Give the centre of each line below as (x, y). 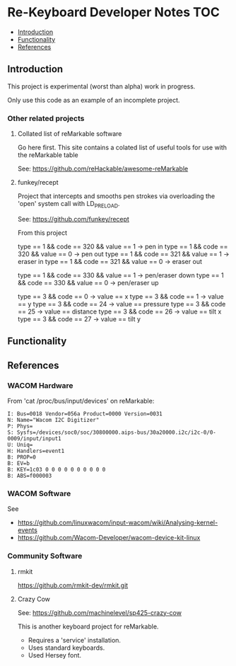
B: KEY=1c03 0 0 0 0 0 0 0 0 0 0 (57, 469)
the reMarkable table (48, 155)
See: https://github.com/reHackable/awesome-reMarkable (103, 169)
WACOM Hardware (40, 385)
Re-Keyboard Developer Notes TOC (114, 12)
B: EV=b (19, 463)
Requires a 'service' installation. (75, 640)
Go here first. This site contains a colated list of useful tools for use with (122, 148)
